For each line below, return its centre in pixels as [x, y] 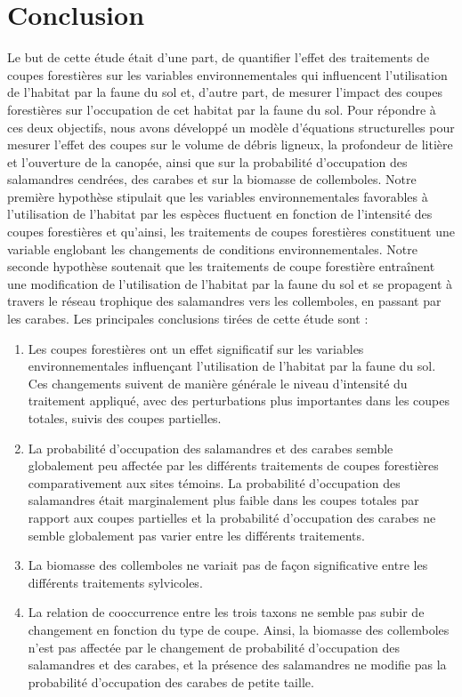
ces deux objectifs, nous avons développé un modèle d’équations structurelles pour [231, 127]
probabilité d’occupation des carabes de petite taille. [171, 681]
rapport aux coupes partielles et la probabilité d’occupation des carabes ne [232, 517]
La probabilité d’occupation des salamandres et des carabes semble [211, 448]
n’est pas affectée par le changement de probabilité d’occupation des [214, 647]
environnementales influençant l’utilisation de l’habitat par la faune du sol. [232, 366]
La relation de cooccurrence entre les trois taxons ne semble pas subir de [226, 612]
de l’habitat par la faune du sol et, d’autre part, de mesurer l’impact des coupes [225, 92]
